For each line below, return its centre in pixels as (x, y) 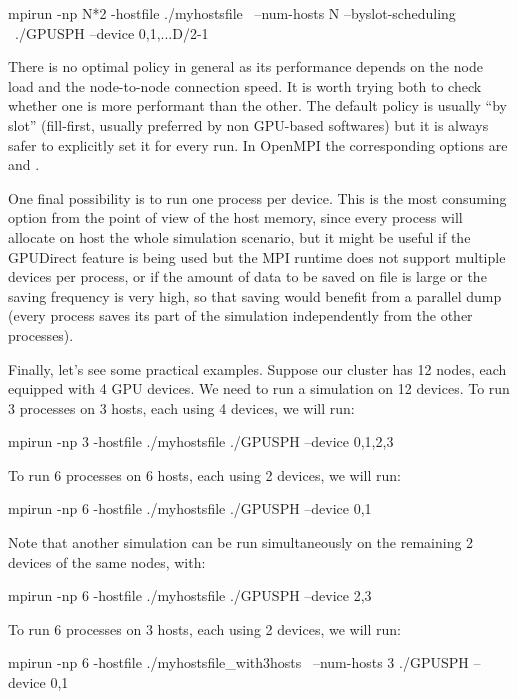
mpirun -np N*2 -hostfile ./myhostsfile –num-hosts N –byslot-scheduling (232, 13)
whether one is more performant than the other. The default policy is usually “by (257, 105)
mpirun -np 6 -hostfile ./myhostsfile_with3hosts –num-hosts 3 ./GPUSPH (238, 662)
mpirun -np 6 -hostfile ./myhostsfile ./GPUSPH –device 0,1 (190, 508)
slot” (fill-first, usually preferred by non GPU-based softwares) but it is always (248, 124)
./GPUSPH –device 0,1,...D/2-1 (111, 32)
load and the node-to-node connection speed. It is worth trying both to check (245, 85)
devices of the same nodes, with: (107, 561)
